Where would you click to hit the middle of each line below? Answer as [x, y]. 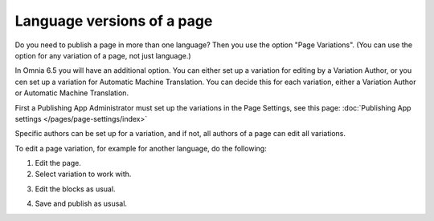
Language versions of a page [114, 21]
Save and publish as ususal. [81, 203]
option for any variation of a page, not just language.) [103, 55]
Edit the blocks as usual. [75, 189]
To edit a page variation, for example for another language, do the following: [141, 148]
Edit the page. [58, 163]
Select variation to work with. [83, 174]
